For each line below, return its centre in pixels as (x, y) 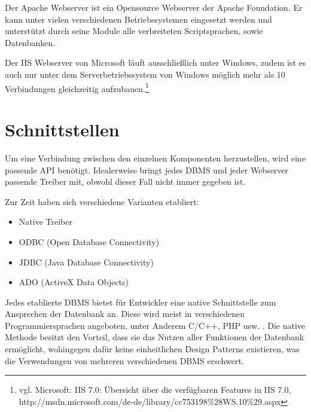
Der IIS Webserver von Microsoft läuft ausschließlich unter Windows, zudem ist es (155, 62)
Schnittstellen (62, 129)
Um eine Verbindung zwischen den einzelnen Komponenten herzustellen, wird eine (155, 158)
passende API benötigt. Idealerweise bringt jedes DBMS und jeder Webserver (147, 170)
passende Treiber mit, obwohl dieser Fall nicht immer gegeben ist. (125, 181)
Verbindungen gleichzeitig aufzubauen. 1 (77, 87)
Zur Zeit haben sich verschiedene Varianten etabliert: (102, 201)
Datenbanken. (30, 42)
